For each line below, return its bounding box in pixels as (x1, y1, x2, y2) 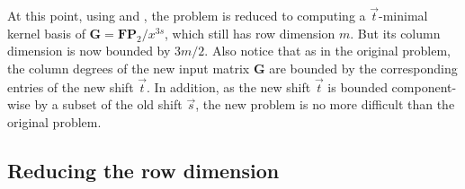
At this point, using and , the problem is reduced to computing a (7, 6, 366, 25)
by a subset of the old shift (34, 95, 183, 114)
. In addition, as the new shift (147, 77, 311, 96)
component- (391, 77, 457, 96)
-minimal (379, 6, 428, 25)
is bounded (327, 77, 388, 96)
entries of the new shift (7, 77, 134, 96)
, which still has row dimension (165, 23, 335, 42)
